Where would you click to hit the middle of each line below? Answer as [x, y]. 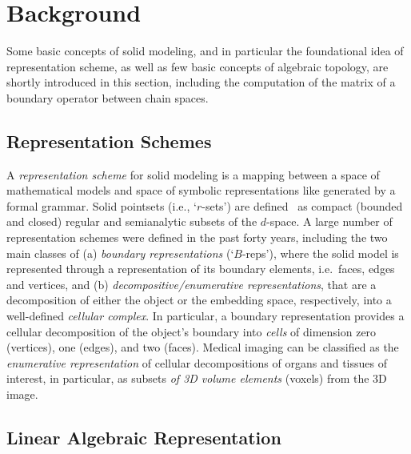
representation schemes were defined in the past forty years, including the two [197, 237]
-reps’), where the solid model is [320, 253]
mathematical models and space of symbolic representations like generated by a [201, 190]
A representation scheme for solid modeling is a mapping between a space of [193, 174]
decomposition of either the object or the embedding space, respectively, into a [199, 300]
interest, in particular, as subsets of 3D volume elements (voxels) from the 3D [197, 378]
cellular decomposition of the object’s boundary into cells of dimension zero [192, 331]
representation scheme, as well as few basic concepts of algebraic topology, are [198, 66]
